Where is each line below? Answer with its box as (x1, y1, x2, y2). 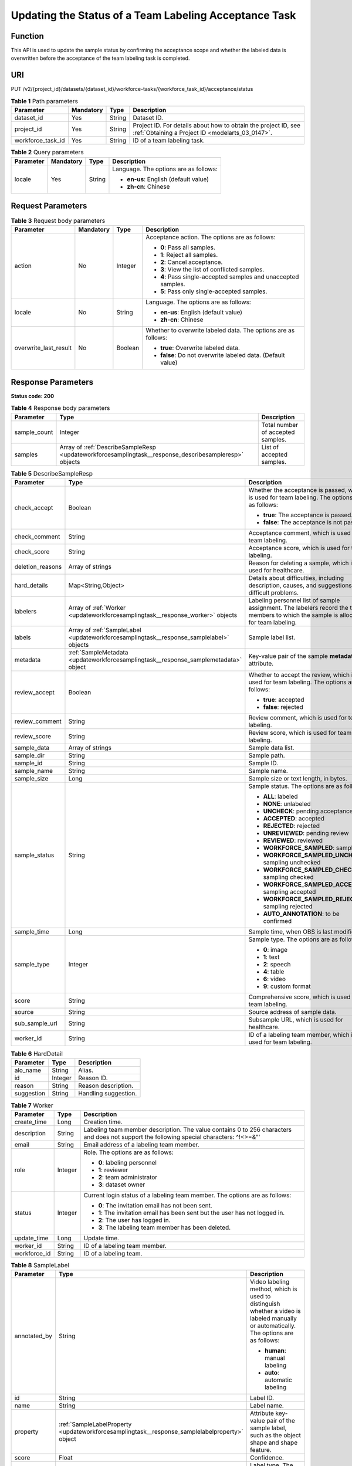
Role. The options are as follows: (83, 1148, 174, 1156)
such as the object (249, 1431, 302, 1440)
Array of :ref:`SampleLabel (68, 626, 141, 634)
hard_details (14, 581, 48, 589)
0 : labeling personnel (98, 1158, 157, 1166)
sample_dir (14, 751, 45, 759)
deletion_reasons (14, 563, 62, 571)
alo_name (14, 1066, 41, 1074)
